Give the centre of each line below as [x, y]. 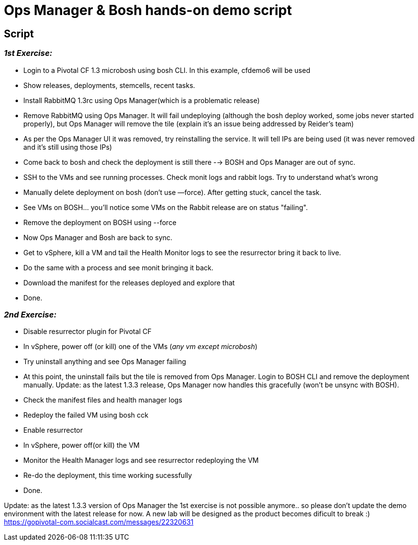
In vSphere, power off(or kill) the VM [82, 445]
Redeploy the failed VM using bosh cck [86, 415]
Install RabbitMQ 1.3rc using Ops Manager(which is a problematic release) [142, 100]
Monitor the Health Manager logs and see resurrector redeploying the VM [141, 460]
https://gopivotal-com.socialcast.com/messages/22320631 [99, 522]
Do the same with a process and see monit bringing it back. [119, 267]
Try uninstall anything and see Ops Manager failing [105, 362]
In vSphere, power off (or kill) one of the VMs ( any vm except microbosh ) [140, 347]
